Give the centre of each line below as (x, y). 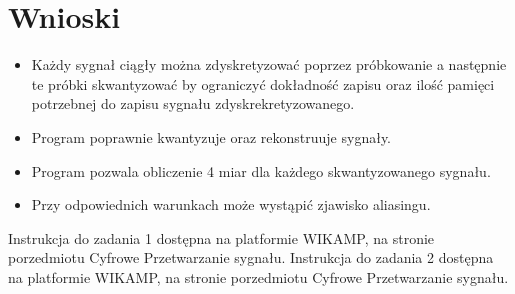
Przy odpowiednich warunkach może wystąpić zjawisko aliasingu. (231, 204)
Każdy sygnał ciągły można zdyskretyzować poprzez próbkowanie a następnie (269, 64)
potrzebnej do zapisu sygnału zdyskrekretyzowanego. (193, 103)
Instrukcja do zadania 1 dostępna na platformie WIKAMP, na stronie (221, 237)
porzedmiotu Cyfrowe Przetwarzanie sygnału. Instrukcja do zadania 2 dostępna (251, 257)
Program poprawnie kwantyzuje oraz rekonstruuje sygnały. (211, 136)
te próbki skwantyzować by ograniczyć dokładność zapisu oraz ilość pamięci (263, 83)
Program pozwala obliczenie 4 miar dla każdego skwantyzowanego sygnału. (261, 170)
